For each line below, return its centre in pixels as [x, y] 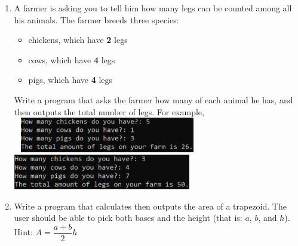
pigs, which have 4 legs [70, 80]
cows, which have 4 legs [72, 59]
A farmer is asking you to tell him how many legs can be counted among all [153, 8]
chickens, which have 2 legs [78, 40]
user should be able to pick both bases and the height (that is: [128, 218]
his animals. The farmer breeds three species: [96, 19]
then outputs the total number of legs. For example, [109, 111]
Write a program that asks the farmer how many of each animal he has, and [153, 99]
